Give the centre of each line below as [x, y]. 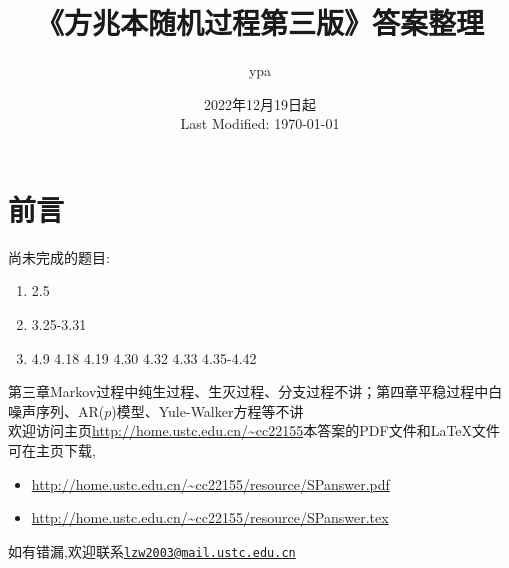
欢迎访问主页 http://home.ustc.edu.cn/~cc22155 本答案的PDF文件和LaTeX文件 [254, 430]
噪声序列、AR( [56, 410]
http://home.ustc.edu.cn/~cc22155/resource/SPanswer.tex [210, 517]
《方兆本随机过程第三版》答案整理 [259, 22]
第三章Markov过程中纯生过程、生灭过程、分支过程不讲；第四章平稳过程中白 [255, 391]
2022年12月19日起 [260, 103]
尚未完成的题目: [59, 256]
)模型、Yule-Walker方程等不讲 [207, 410]
